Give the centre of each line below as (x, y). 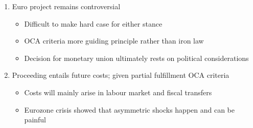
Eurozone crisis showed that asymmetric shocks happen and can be (130, 109)
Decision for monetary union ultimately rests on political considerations (136, 58)
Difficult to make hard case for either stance (93, 23)
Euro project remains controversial (66, 6)
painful (35, 120)
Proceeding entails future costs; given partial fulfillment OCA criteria (121, 75)
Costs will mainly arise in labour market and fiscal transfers (118, 92)
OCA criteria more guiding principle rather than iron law (114, 41)
